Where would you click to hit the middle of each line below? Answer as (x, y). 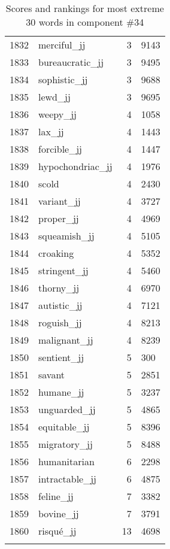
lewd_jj (54, 97)
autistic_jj (60, 305)
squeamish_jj (66, 236)
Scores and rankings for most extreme (85, 8)
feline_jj (56, 496)
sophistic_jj (63, 79)
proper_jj (59, 218)
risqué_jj (57, 531)
